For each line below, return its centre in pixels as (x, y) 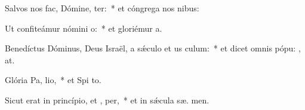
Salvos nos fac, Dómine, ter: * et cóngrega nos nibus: (102, 8)
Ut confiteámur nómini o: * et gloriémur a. (84, 28)
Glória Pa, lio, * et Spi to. (53, 80)
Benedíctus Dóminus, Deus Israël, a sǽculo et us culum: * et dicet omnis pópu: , (153, 48)
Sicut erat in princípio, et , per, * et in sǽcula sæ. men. (107, 100)
